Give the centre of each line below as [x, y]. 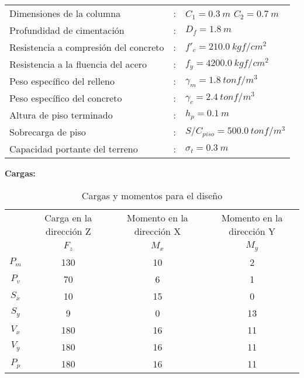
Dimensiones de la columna [65, 13]
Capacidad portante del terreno [74, 149]
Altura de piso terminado [61, 115]
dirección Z [68, 231]
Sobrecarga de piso [48, 132]
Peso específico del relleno [62, 81]
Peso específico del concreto [66, 98]
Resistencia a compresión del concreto [87, 47]
